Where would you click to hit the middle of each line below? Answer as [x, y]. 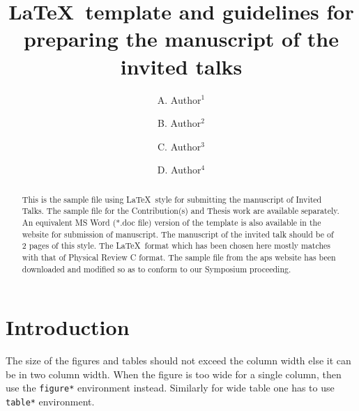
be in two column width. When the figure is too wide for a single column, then [174, 374]
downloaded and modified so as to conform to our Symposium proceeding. [156, 269]
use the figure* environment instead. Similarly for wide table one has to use [170, 388]
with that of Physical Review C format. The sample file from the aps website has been [179, 257]
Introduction [68, 327]
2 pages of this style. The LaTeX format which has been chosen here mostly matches [176, 246]
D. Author [179, 170]
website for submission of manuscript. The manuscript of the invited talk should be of [178, 234]
